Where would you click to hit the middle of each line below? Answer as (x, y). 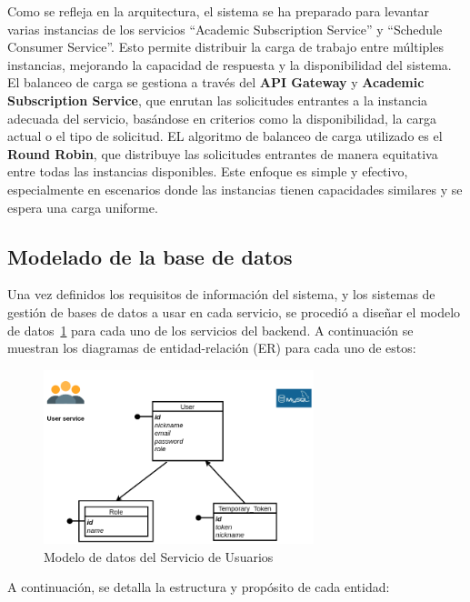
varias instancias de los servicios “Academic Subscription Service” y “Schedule (225, 29)
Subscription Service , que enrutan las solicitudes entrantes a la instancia (218, 100)
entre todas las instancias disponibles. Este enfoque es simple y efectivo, (208, 171)
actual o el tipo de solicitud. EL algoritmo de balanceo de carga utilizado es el (225, 136)
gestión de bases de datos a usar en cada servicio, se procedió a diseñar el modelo (234, 311)
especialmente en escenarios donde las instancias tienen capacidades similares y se (235, 189)
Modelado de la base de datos (150, 256)
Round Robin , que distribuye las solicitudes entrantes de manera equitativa (223, 153)
